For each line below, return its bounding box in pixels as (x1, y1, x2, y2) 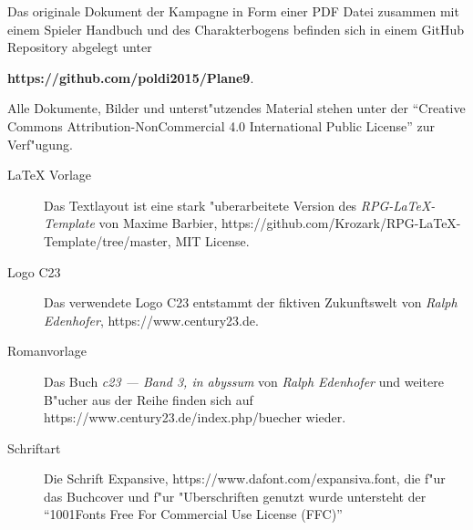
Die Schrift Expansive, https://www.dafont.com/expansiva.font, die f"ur (44, 469, 446, 488)
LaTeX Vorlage (7, 165, 92, 184)
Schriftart (7, 438, 61, 457)
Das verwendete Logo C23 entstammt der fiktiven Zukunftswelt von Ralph (44, 293, 458, 312)
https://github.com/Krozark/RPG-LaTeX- (221, 213, 461, 233)
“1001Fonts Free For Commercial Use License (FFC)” (44, 504, 343, 524)
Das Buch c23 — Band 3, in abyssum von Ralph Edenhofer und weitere (44, 371, 444, 390)
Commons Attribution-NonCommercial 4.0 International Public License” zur (7, 116, 435, 135)
